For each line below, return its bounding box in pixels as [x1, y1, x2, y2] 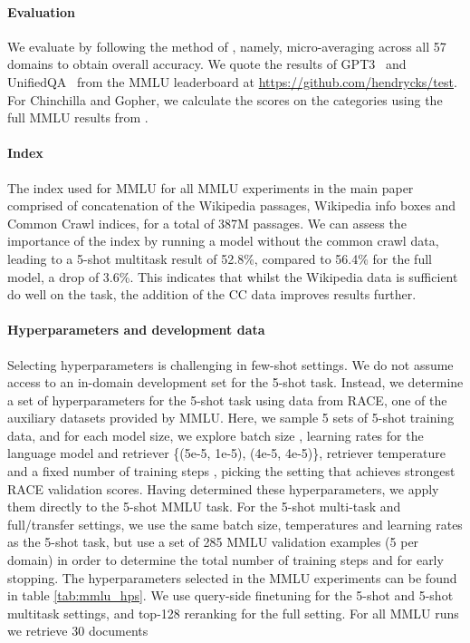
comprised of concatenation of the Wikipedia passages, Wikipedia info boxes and [7, 196, 456, 215]
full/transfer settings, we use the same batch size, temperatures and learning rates [7, 514, 463, 533]
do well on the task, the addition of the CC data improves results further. [7, 285, 417, 304]
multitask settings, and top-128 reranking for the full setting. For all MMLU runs [7, 603, 459, 622]
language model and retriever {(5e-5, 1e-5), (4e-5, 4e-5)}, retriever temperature [7, 443, 446, 463]
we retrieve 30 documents [7, 621, 149, 640]
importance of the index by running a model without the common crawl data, [7, 231, 439, 250]
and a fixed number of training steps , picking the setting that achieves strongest [7, 462, 456, 481]
